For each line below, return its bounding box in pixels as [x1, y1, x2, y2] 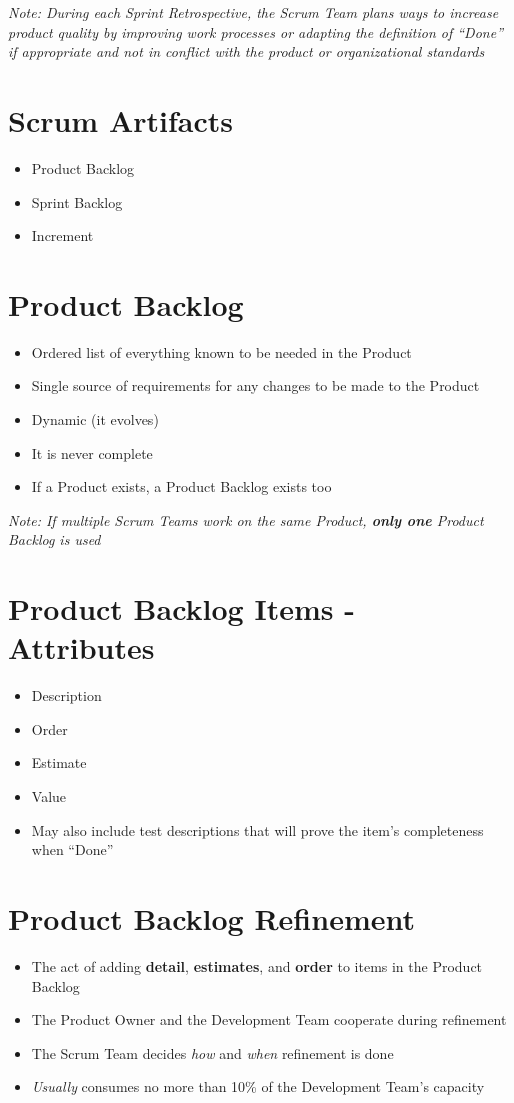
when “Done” [31, 839, 114, 860]
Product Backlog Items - [8, 588, 355, 629]
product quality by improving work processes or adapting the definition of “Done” [8, 21, 504, 42]
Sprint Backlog [31, 191, 123, 212]
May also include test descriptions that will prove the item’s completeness [31, 819, 484, 840]
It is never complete [31, 442, 153, 463]
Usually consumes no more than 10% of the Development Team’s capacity [31, 1076, 485, 1097]
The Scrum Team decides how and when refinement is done [31, 1042, 394, 1063]
